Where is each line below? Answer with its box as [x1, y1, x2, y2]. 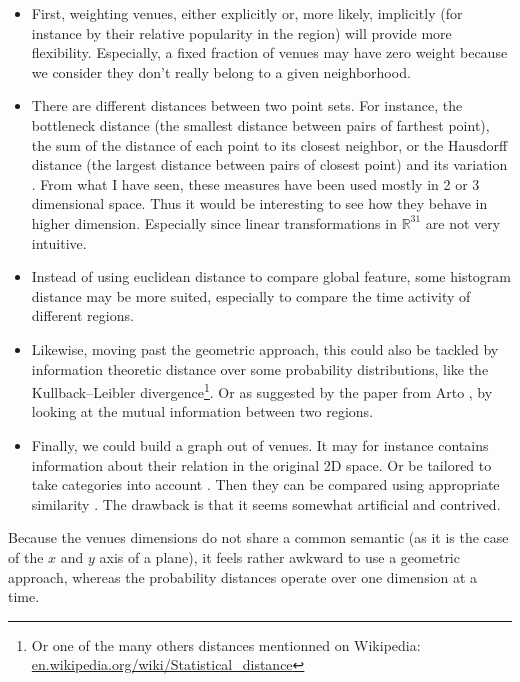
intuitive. [31, 232, 87, 253]
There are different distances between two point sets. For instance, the [31, 95, 463, 116]
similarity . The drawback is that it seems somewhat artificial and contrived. [31, 493, 501, 514]
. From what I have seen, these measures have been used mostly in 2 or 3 [31, 173, 480, 194]
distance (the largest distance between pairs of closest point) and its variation [31, 154, 508, 175]
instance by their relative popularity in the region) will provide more [31, 22, 452, 43]
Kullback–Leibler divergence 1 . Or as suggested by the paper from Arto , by [31, 379, 493, 402]
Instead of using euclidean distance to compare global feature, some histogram [31, 266, 512, 287]
